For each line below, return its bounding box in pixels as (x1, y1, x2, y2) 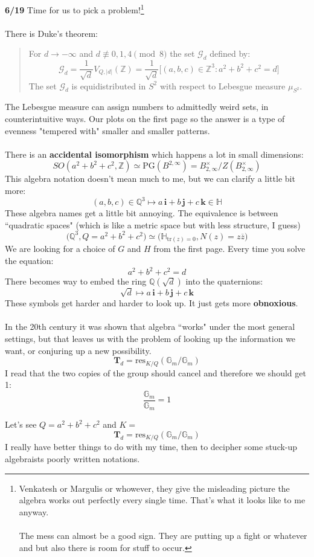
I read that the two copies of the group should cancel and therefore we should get (5, 366, 306, 379)
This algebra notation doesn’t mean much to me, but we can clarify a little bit (5, 172, 295, 185)
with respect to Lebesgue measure (159, 79, 286, 92)
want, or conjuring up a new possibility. (5, 344, 152, 356)
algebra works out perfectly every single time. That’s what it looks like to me (19, 494, 306, 506)
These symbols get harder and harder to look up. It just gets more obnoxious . (5, 297, 298, 309)
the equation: (5, 254, 54, 266)
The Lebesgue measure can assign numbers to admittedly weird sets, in (5, 100, 269, 113)
